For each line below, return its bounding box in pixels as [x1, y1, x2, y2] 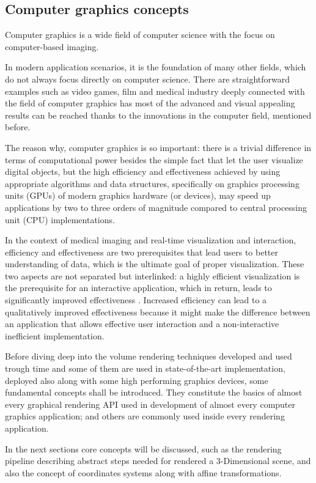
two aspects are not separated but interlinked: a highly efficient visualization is [5, 269, 300, 282]
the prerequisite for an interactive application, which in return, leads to [5, 281, 272, 294]
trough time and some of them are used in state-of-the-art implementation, [5, 362, 285, 375]
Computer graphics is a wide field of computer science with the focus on [5, 28, 275, 41]
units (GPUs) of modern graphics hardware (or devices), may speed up [5, 189, 271, 202]
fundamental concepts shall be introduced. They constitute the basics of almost [5, 386, 303, 399]
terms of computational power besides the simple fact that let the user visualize [5, 153, 303, 166]
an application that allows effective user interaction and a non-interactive [5, 317, 279, 330]
